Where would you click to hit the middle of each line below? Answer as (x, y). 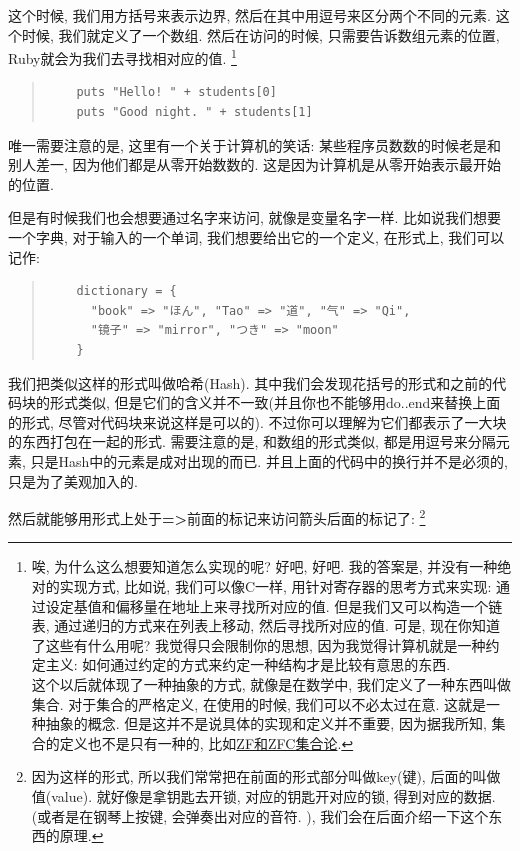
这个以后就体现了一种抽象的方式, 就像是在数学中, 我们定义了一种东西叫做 (271, 683)
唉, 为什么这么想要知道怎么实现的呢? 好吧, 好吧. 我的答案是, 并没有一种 (264, 566)
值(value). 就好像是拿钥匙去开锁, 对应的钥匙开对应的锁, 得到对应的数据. (263, 795)
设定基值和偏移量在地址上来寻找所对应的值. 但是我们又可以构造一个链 (274, 605)
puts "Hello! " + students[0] (176, 92)
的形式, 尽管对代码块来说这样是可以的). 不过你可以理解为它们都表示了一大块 (257, 421)
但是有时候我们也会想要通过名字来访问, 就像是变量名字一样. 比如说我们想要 (255, 217)
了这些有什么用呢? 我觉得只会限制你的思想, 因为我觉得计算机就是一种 (258, 644)
